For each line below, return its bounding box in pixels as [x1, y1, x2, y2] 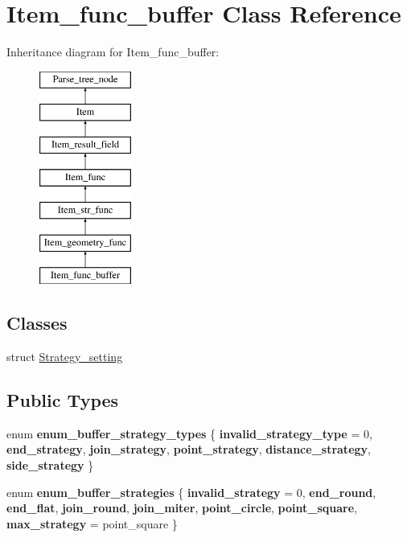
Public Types [6, 388, 119, 413]
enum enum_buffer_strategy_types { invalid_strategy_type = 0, [6, 425, 372, 441]
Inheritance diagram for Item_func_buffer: [6, 43, 220, 60]
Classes [6, 310, 68, 335]
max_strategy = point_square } [6, 515, 178, 532]
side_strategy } [6, 457, 94, 474]
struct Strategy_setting [6, 348, 123, 365]
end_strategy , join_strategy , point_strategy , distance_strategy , [6, 441, 371, 458]
